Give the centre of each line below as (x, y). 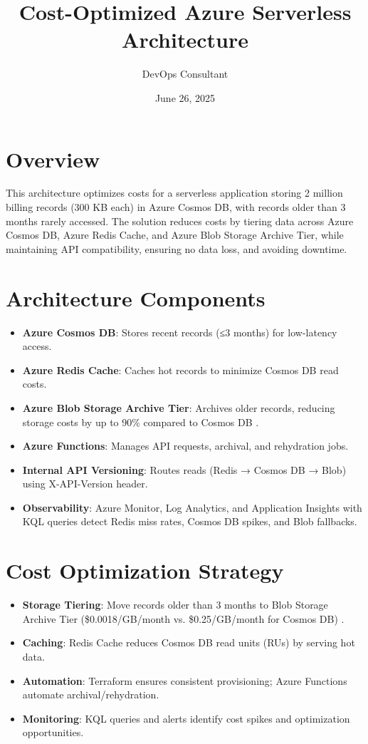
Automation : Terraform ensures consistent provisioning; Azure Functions (185, 680)
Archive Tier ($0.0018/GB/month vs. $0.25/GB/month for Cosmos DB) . (183, 618)
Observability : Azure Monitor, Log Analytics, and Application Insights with (192, 507)
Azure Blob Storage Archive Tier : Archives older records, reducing (179, 407)
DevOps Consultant (185, 74)
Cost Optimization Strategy (145, 570)
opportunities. (53, 732)
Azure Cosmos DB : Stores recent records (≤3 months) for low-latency (180, 332)
